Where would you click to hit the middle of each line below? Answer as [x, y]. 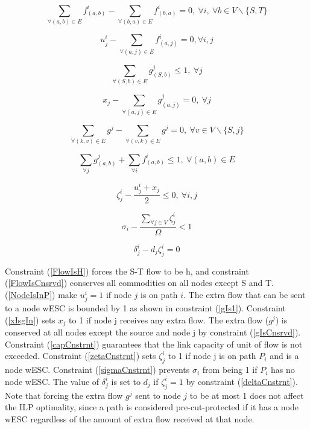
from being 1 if [230, 370]
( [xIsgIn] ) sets [30, 319]
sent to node [158, 395]
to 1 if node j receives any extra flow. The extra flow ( [169, 319]
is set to [126, 381]
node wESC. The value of [52, 381]
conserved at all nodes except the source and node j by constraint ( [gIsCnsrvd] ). [153, 332]
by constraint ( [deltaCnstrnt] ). [242, 381]
